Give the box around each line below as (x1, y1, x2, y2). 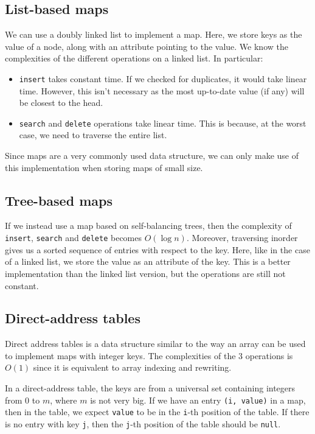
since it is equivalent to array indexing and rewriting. (33, 361, 232, 374)
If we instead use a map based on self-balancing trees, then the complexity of (5, 219, 292, 232)
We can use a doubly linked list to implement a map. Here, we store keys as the (5, 28, 302, 41)
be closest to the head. (19, 96, 103, 109)
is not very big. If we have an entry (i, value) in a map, (90, 393, 306, 406)
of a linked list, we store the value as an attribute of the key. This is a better (5, 255, 291, 268)
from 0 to (5, 393, 40, 406)
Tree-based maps (5, 191, 112, 209)
